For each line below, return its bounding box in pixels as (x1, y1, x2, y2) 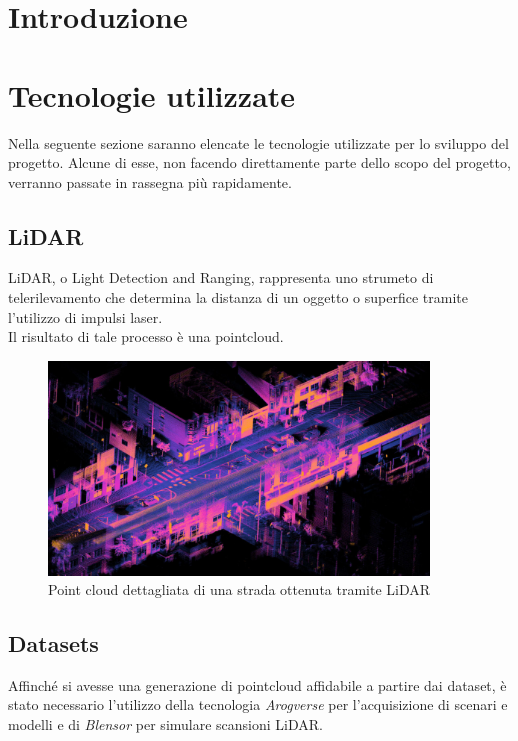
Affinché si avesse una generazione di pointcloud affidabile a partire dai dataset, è (8, 674, 507, 695)
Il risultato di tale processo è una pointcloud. (8, 326, 284, 347)
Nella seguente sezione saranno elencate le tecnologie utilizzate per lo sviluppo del (8, 132, 509, 153)
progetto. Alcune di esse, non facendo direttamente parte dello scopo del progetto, (8, 152, 511, 173)
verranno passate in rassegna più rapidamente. (8, 171, 292, 192)
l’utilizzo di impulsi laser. (8, 306, 163, 327)
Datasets (8, 628, 99, 659)
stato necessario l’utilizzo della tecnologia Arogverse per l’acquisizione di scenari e (8, 694, 508, 715)
